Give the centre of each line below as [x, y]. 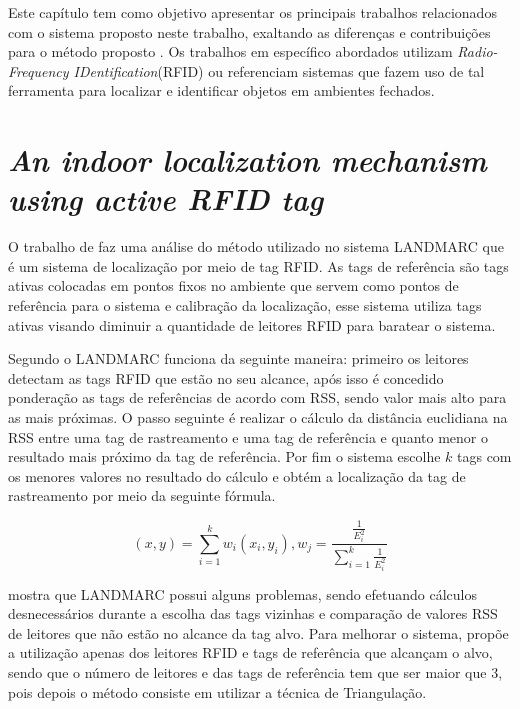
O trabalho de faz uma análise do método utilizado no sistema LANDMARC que [256, 246]
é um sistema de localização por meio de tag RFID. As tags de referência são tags [258, 265]
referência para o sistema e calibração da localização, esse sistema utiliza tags [245, 305]
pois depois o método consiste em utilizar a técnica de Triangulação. [217, 691]
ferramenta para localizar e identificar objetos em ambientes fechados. [221, 90]
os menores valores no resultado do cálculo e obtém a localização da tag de [237, 475]
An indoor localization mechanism [247, 160]
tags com [484, 456]
